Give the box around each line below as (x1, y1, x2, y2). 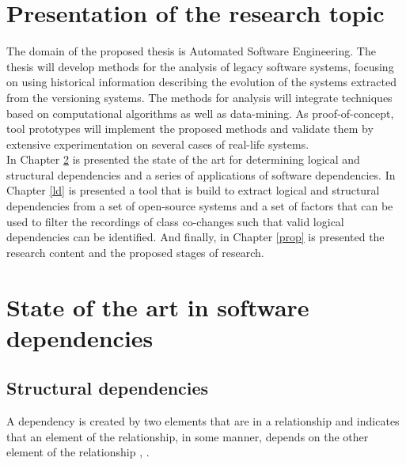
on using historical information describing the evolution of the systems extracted (6, 74, 397, 90)
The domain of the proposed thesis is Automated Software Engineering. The (6, 43, 376, 59)
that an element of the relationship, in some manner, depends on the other (6, 428, 369, 444)
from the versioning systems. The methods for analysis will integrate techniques (6, 89, 393, 105)
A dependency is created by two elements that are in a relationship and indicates (6, 413, 400, 429)
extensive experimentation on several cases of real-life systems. (6, 135, 309, 152)
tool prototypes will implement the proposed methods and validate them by (6, 120, 374, 137)
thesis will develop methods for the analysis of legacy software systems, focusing (6, 58, 394, 74)
